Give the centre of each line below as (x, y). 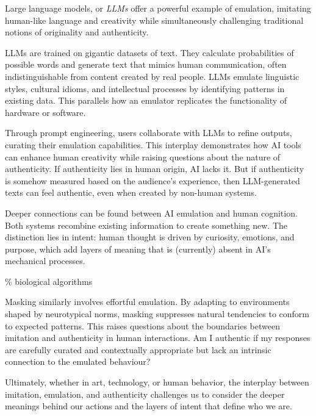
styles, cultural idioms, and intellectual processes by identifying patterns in (145, 88)
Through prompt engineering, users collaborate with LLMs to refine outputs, (149, 133)
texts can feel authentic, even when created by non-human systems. (131, 192)
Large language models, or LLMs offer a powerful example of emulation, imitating (158, 8)
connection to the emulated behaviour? (78, 361)
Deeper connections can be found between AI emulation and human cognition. (151, 213)
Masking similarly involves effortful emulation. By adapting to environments (147, 302)
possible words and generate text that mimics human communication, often (146, 64)
